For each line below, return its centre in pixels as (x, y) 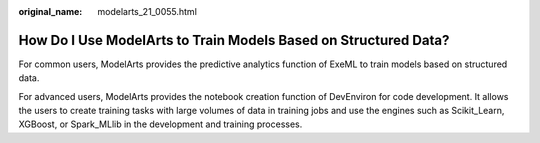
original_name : (50, 11)
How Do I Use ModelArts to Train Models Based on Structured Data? (234, 40)
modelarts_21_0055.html (147, 11)
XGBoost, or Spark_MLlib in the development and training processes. (160, 124)
